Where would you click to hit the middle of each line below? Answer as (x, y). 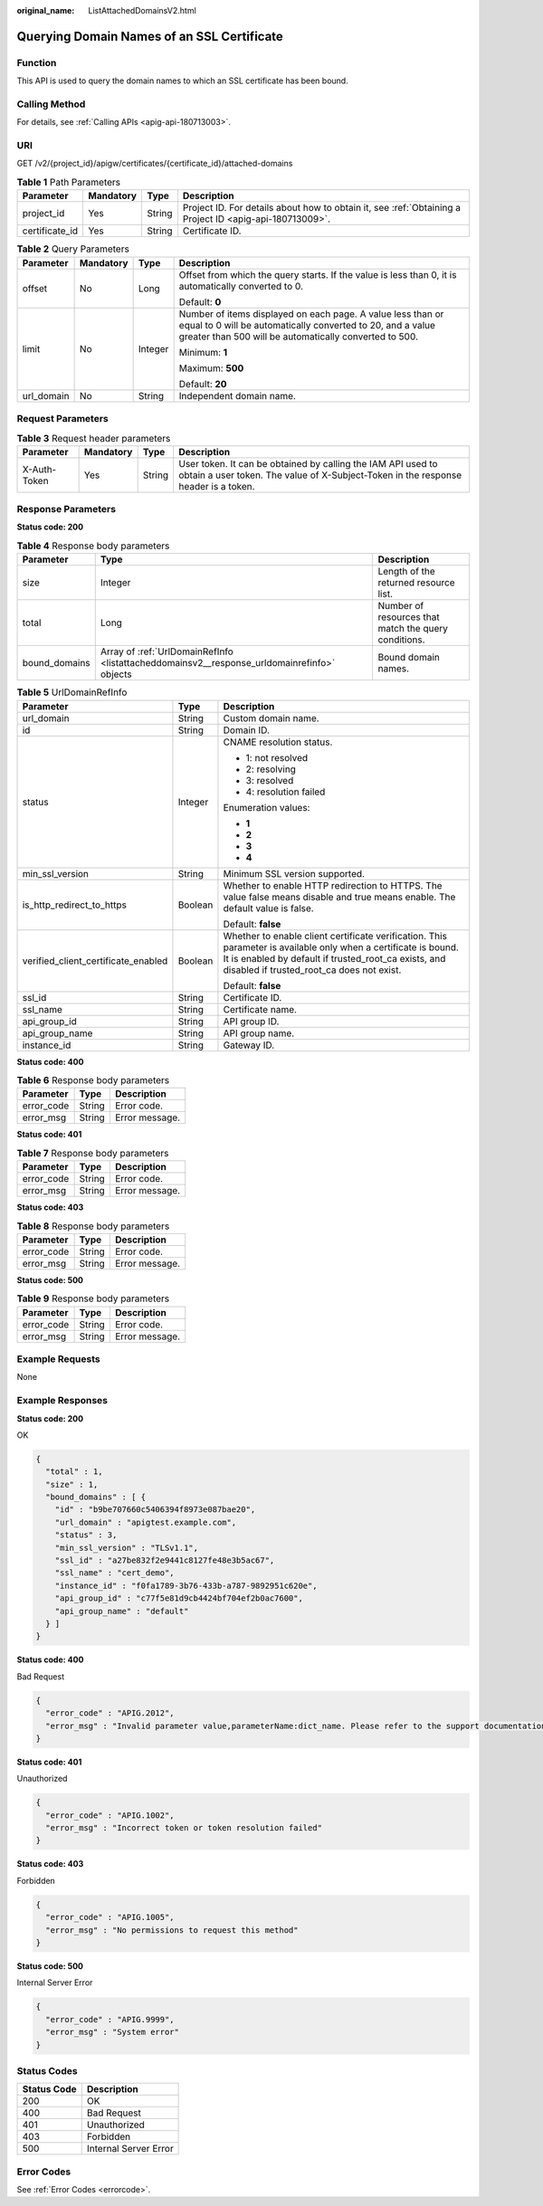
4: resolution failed (286, 792)
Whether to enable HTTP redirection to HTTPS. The (333, 885)
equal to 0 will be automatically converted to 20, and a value (307, 325)
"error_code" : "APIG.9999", (110, 2019)
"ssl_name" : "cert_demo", (115, 1573)
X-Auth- (39, 469)
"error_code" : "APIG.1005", (110, 1917)
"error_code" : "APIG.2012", (110, 1713)
